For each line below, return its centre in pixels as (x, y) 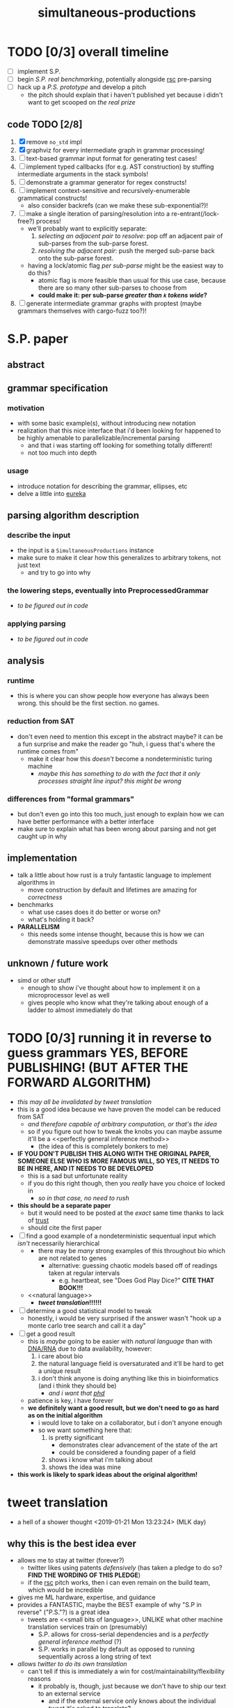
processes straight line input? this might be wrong (110, 781)
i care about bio (61, 1356)
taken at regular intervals (84, 1273)
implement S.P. (39, 71)
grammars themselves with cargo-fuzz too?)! (82, 311)
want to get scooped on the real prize (81, 102)
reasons (39, 1679)
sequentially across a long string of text (95, 1656)
